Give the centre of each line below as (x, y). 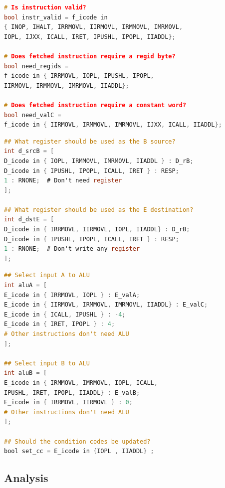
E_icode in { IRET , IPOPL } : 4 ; (60, 324)
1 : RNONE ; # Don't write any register (72, 249)
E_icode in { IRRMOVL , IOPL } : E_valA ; (72, 295)
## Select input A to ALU (47, 275)
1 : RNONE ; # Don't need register (63, 181)
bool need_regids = (36, 66)
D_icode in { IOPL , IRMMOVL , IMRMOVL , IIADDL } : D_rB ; (99, 161)
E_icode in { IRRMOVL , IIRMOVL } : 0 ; (68, 403)
